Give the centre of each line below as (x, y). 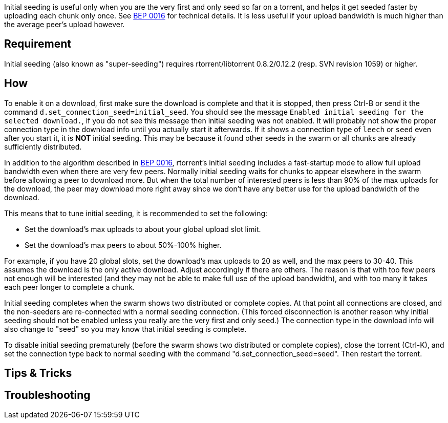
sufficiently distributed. (43, 146)
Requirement (38, 44)
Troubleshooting (47, 395)
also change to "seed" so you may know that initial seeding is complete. (125, 329)
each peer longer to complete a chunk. (69, 287)
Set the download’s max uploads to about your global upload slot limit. (143, 229)
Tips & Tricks (38, 373)
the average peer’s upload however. (65, 24)
